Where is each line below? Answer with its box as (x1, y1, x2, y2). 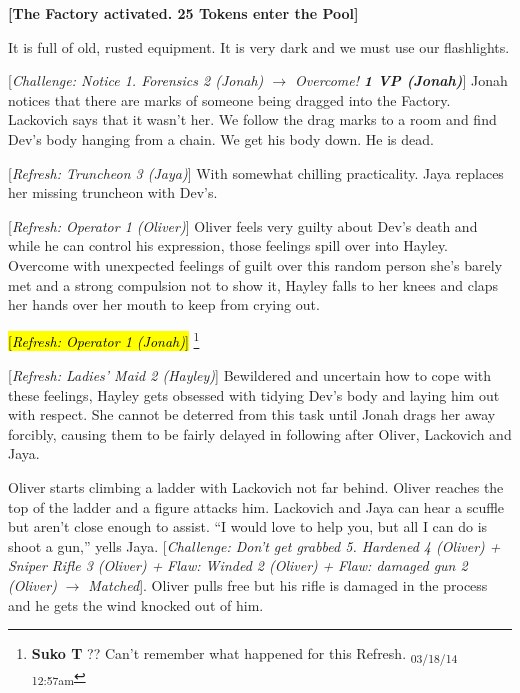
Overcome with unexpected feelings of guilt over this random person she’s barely (8, 254, 503, 275)
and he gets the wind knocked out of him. (8, 594, 264, 615)
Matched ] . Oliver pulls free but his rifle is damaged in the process (88, 574, 488, 595)
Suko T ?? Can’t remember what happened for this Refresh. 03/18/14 (31, 643, 458, 666)
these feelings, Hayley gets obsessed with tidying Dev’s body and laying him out (8, 384, 500, 405)
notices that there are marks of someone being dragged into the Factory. (8, 89, 451, 110)
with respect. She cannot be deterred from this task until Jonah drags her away (8, 404, 496, 425)
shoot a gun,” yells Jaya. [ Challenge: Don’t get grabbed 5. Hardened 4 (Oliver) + (8, 535, 501, 556)
